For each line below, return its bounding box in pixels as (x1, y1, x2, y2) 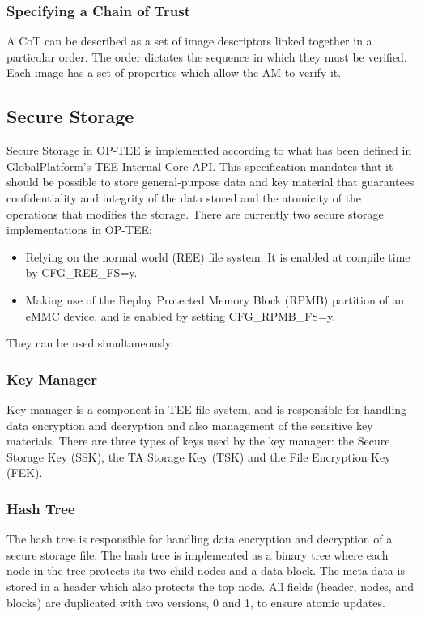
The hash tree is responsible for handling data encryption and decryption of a (6, 530, 393, 547)
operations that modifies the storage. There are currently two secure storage (6, 205, 384, 222)
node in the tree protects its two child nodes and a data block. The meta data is (6, 562, 405, 579)
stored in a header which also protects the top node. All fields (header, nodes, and (6, 577, 414, 594)
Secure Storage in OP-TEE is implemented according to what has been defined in (6, 142, 412, 159)
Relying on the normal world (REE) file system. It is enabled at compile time (25, 248, 410, 265)
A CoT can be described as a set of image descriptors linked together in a (6, 32, 372, 49)
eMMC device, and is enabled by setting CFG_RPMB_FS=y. (25, 307, 336, 324)
